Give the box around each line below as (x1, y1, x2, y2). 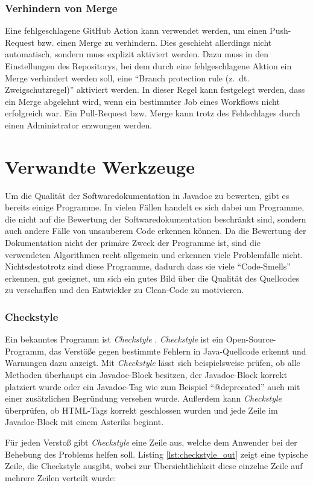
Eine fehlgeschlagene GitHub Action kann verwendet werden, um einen (5, 24, 267, 37)
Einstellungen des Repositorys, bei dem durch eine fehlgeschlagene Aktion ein (5, 60, 292, 72)
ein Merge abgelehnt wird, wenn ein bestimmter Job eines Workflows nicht (5, 95, 280, 107)
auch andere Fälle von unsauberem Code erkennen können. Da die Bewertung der (5, 224, 306, 237)
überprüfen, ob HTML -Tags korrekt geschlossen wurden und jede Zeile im (5, 403, 278, 416)
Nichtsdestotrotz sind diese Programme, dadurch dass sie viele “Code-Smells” (5, 260, 291, 273)
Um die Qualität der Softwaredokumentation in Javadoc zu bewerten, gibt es (5, 189, 289, 201)
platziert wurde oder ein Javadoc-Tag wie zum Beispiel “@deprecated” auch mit (5, 380, 300, 393)
